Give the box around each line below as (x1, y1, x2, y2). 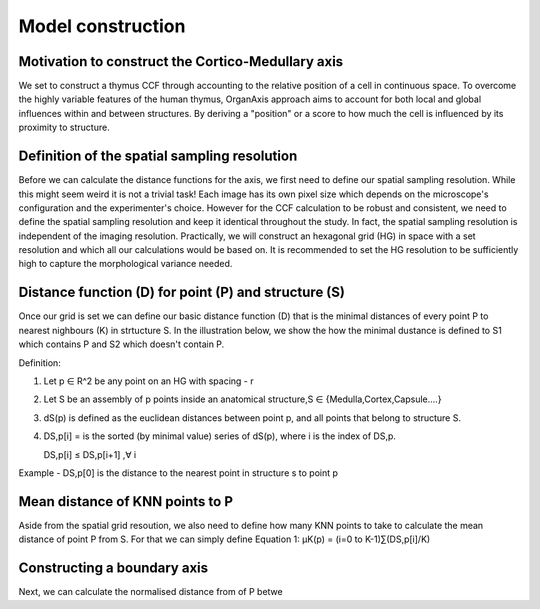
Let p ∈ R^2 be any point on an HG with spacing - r (43, 375, 254, 387)
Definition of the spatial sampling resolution (18, 148, 298, 165)
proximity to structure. (18, 121, 110, 134)
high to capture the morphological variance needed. (18, 258, 233, 270)
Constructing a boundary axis (18, 560, 209, 577)
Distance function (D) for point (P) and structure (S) (18, 284, 345, 301)
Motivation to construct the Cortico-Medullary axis (18, 53, 344, 70)
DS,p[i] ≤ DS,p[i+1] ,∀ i (43, 448, 137, 460)
